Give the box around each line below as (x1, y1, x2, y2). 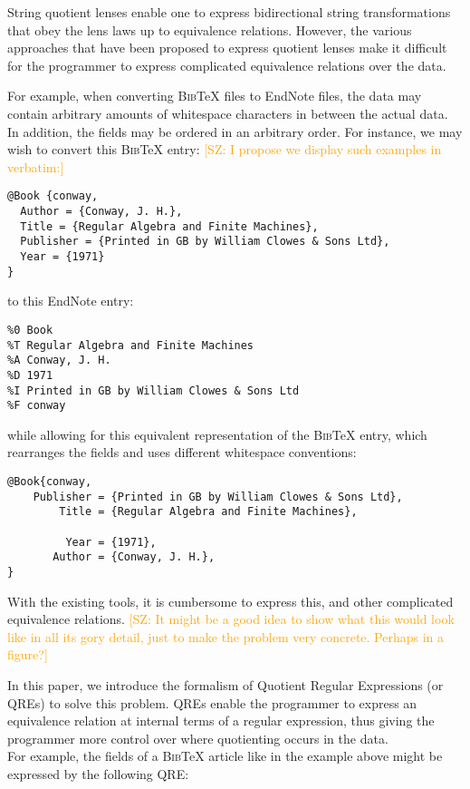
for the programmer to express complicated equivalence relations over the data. (7, 55, 446, 74)
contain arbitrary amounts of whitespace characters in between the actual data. (7, 103, 448, 122)
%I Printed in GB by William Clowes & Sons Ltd (7, 384, 300, 397)
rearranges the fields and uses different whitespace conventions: (7, 443, 357, 462)
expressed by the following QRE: (7, 764, 189, 783)
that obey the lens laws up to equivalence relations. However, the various (7, 20, 412, 39)
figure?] (7, 645, 48, 664)
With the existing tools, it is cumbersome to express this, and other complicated (7, 591, 454, 610)
